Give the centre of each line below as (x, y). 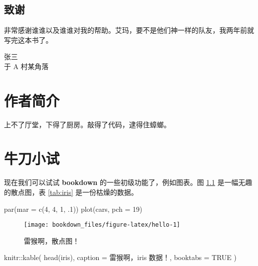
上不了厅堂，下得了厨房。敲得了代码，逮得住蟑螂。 (87, 124)
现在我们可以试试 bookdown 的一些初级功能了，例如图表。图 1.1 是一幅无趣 (128, 182)
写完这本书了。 (28, 40)
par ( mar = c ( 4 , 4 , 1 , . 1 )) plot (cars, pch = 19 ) (73, 209)
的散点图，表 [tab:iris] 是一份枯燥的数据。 (71, 192)
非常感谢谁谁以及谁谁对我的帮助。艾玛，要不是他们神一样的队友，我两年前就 (129, 30)
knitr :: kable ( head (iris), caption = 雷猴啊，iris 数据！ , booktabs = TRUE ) (120, 257)
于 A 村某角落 (26, 66)
